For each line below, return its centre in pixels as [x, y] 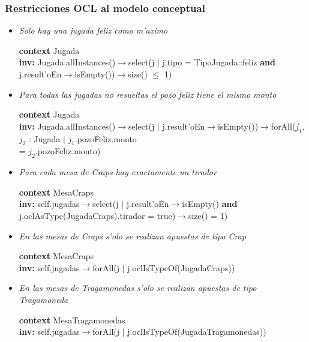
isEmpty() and [210, 204]
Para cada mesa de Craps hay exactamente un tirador [118, 172]
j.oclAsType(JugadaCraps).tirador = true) [97, 215]
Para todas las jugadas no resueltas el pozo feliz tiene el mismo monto [148, 94]
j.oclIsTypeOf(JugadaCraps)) [181, 267]
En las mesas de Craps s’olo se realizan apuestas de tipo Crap [133, 235]
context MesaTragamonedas [72, 319]
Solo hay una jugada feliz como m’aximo [93, 30]
